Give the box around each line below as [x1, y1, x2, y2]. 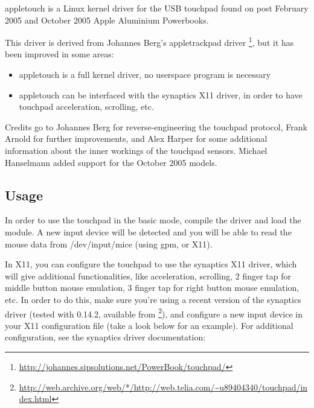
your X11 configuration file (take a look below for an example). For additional [5, 319, 293, 331]
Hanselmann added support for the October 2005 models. [5, 156, 217, 168]
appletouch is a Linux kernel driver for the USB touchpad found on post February [5, 2, 309, 14]
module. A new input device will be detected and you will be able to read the [5, 225, 292, 238]
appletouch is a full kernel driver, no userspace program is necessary [19, 68, 271, 81]
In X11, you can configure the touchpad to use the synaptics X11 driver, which [5, 258, 297, 270]
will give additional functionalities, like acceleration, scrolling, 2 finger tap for [5, 269, 292, 282]
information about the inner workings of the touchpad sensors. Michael [5, 144, 268, 156]
